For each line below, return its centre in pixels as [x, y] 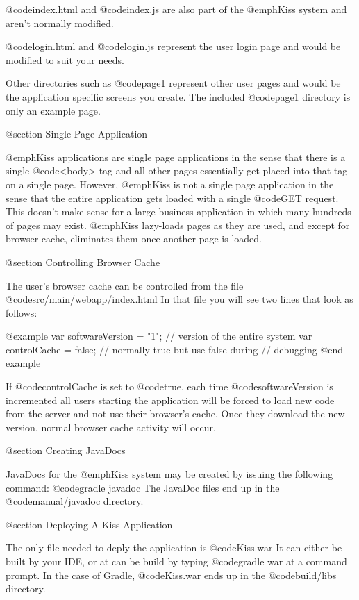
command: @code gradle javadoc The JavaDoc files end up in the [143, 487]
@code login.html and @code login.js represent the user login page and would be [173, 46]
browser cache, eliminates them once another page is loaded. [134, 239]
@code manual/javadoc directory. [75, 501]
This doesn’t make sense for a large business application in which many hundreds [178, 211]
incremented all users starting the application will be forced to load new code [170, 400]
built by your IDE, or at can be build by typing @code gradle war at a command [176, 561]
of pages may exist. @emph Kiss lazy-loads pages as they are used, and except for [178, 225]
